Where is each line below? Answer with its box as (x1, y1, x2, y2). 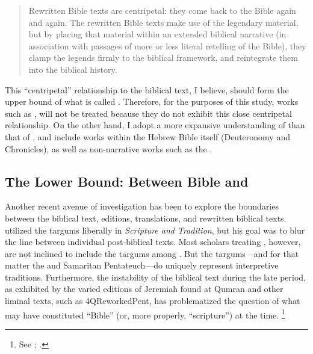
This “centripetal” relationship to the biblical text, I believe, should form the (5, 83, 289, 96)
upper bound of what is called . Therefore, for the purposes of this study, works (5, 95, 299, 108)
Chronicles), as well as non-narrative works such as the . (5, 142, 212, 155)
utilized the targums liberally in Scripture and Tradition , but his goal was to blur (5, 223, 305, 236)
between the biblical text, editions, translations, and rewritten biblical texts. (5, 211, 287, 224)
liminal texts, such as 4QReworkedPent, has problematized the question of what (5, 294, 300, 307)
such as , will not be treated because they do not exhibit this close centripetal (5, 107, 292, 119)
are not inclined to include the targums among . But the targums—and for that (5, 247, 299, 259)
